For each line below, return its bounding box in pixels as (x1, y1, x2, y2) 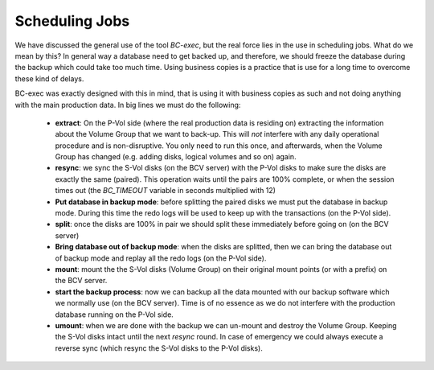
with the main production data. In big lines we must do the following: (14, 100, 241, 109)
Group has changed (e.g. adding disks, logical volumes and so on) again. (55, 152, 297, 162)
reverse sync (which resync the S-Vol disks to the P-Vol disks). (55, 343, 263, 353)
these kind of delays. (14, 73, 84, 84)
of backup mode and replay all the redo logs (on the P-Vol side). (55, 253, 267, 263)
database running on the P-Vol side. (55, 310, 174, 319)
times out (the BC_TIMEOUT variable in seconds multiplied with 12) (55, 186, 276, 195)
